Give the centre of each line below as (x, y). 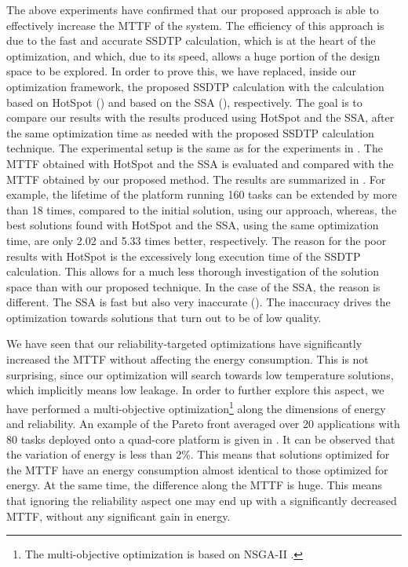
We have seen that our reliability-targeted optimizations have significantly (184, 344)
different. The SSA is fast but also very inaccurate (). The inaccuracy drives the (199, 302)
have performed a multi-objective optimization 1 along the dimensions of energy (196, 407)
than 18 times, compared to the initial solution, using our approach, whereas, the (202, 209)
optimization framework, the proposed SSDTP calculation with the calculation (195, 86)
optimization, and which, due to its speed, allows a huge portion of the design (193, 55)
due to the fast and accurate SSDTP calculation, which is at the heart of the (191, 40)
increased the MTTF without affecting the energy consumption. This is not (188, 359)
